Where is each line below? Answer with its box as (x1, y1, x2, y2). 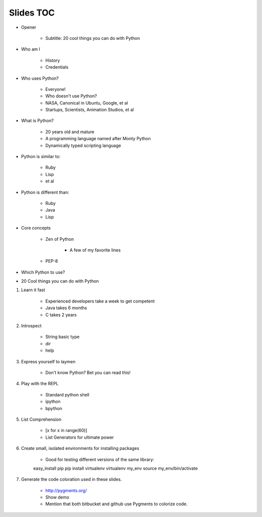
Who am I (21, 46, 41, 52)
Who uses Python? (21, 75, 59, 81)
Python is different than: (21, 189, 69, 195)
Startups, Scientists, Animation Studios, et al (45, 107, 134, 113)
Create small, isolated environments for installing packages (21, 446, 139, 451)
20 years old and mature (45, 129, 95, 135)
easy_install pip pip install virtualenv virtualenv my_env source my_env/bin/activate (33, 465, 198, 471)
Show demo (45, 494, 70, 500)
